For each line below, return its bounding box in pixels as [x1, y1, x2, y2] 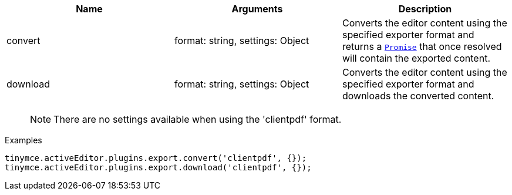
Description [398, 3, 452, 15]
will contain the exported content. [342, 52, 490, 64]
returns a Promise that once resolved [342, 41, 502, 52]
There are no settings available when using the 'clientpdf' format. [53, 113, 342, 125]
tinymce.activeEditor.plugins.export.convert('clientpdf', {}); [5, 153, 307, 163]
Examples [5, 135, 42, 145]
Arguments [231, 3, 283, 15]
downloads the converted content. [342, 90, 494, 102]
